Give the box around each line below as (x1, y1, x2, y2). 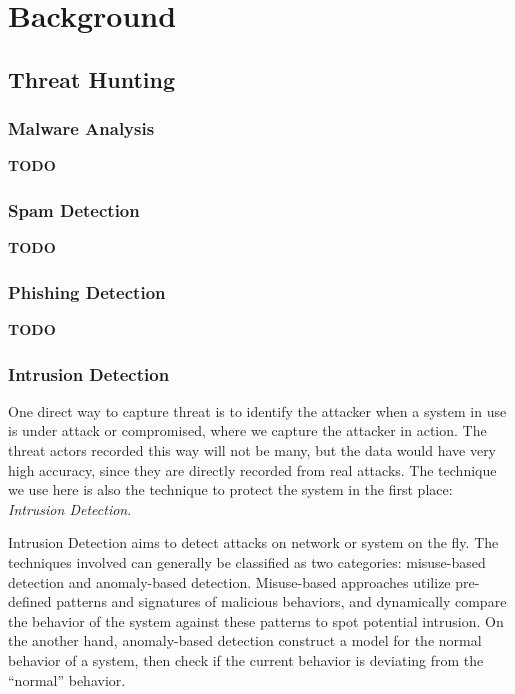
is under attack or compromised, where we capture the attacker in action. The (8, 420, 487, 441)
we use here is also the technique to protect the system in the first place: (8, 479, 453, 500)
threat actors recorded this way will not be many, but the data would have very (8, 440, 497, 460)
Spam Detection (8, 197, 140, 222)
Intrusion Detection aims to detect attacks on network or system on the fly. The (8, 532, 499, 553)
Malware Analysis (8, 116, 155, 141)
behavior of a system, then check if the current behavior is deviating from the (8, 649, 484, 670)
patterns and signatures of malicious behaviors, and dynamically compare (56, 591, 507, 612)
